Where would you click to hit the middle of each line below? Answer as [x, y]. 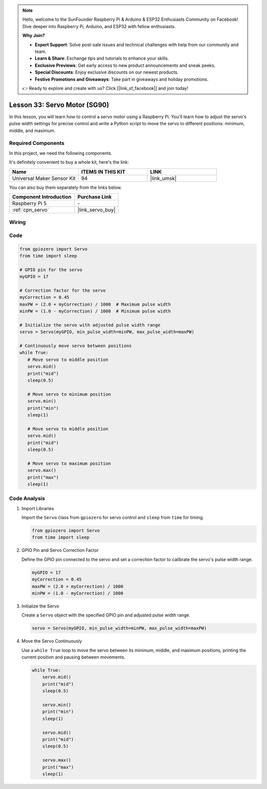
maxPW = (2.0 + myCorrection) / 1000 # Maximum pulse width [95, 304]
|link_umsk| [163, 178]
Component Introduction [42, 197]
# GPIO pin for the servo [51, 270]
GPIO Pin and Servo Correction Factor [60, 550]
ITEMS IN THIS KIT [103, 172]
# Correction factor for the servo [63, 290]
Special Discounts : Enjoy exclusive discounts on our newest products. [107, 72]
